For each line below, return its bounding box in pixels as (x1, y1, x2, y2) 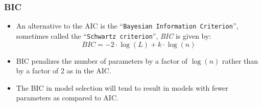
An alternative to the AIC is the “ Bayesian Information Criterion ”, (16, 20, 239, 31)
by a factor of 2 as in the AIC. (16, 65, 111, 76)
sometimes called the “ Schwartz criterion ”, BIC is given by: (16, 30, 211, 41)
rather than (222, 55, 258, 66)
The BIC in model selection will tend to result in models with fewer (16, 82, 228, 93)
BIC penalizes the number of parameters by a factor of (16, 55, 188, 66)
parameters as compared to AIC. (16, 92, 118, 103)
